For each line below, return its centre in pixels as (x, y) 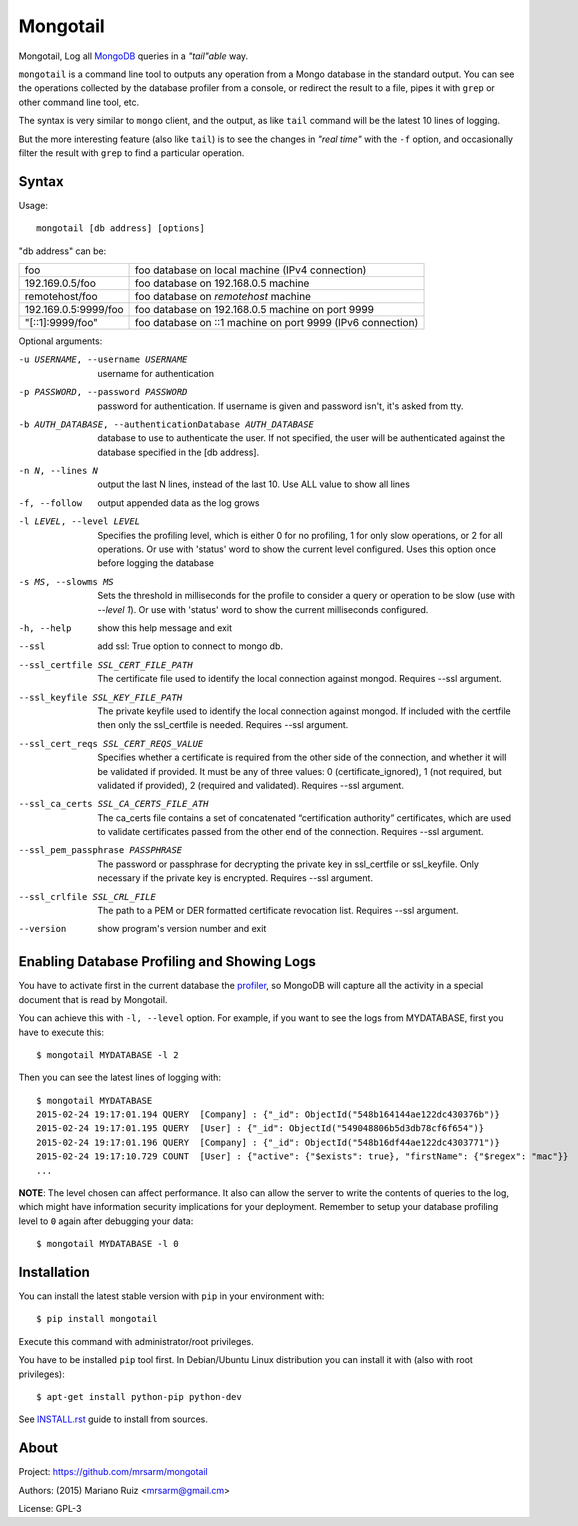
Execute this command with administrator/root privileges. (136, 1341)
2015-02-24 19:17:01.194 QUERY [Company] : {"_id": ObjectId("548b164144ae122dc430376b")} (268, 1114)
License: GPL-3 (50, 1509)
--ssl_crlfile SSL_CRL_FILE (87, 896)
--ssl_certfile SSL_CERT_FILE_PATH (106, 664)
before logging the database (156, 563)
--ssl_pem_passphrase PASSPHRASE (100, 850)
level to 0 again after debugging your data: (106, 1221)
